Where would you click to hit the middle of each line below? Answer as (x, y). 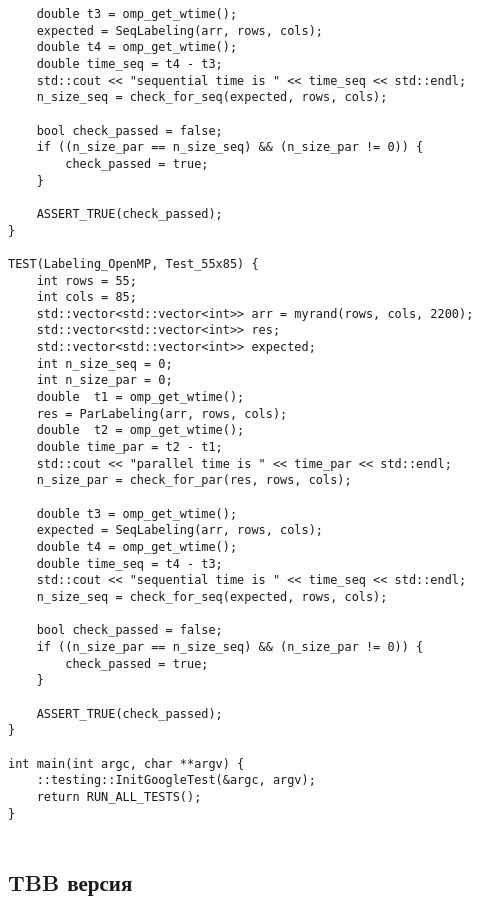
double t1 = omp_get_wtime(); (140, 397)
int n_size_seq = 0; (104, 363)
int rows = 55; (86, 280)
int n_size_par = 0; (104, 380)
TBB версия (70, 882)
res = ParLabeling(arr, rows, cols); (162, 413)
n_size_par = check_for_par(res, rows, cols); (194, 480)
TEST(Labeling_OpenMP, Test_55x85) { (133, 263)
